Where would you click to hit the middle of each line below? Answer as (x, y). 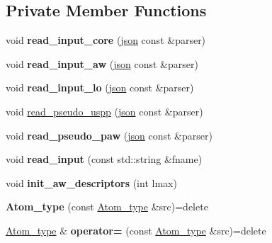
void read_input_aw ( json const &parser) (102, 63)
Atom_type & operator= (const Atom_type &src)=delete (136, 230)
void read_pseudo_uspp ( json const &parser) (104, 111)
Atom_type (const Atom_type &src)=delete (107, 207)
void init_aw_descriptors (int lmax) (91, 182)
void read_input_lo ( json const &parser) (100, 87)
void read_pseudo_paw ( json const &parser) (109, 135)
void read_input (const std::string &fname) (104, 159)
